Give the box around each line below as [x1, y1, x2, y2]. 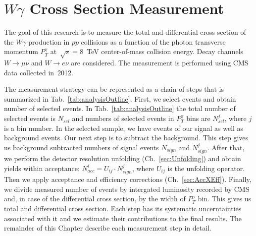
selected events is [4, 113, 56, 123]
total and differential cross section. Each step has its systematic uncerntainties [4, 203, 242, 214]
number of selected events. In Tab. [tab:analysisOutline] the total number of [4, 103, 236, 114]
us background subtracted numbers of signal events [4, 142, 159, 152]
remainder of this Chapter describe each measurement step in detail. [4, 223, 211, 233]
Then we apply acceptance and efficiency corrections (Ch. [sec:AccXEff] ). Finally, [4, 174, 252, 184]
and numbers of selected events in [72, 113, 174, 123]
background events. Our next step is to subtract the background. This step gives [4, 132, 249, 143]
